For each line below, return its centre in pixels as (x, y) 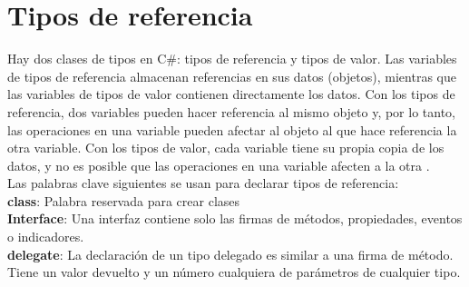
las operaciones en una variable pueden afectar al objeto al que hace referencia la (232, 129)
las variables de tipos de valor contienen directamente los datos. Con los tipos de (231, 94)
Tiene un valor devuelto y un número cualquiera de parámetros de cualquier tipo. (234, 272)
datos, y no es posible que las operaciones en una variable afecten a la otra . (219, 165)
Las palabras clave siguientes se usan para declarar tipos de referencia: (203, 183)
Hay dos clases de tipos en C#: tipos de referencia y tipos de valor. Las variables (232, 59)
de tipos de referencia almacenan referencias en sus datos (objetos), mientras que (232, 76)
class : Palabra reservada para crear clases (124, 200)
